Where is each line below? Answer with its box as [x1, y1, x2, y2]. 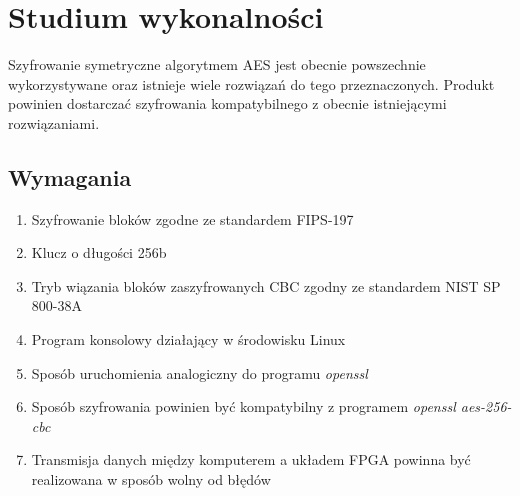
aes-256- [460, 396, 512, 417]
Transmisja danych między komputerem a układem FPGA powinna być [31, 449, 471, 470]
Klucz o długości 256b [31, 242, 167, 263]
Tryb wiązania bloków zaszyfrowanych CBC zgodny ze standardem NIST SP [31, 275, 501, 296]
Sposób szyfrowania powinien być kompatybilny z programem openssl [31, 396, 456, 417]
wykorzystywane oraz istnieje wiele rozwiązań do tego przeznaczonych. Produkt [8, 73, 495, 94]
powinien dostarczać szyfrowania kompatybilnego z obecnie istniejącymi [8, 93, 447, 114]
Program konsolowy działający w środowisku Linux [31, 329, 346, 350]
